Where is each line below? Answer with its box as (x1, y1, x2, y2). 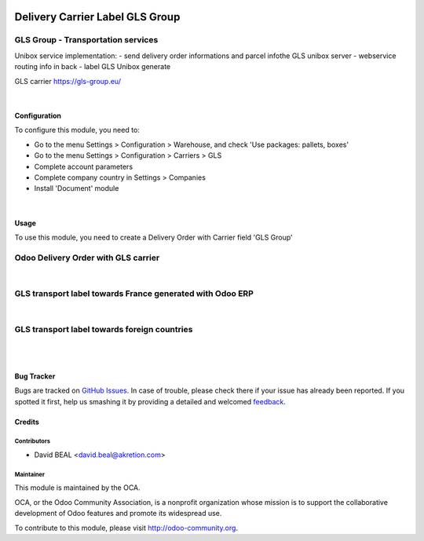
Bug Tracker (14, 371, 56, 381)
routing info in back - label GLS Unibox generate (14, 62, 171, 71)
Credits (14, 417, 39, 426)
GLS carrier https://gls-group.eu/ (14, 76, 122, 86)
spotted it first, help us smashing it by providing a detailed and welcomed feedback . (14, 397, 287, 406)
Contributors (14, 437, 51, 445)
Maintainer (14, 470, 45, 478)
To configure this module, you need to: (14, 126, 141, 135)
